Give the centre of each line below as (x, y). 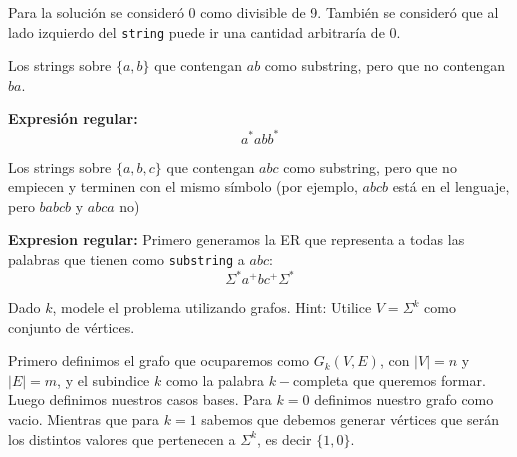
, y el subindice (103, 379)
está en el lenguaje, (451, 186)
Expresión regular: (73, 118)
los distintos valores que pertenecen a (122, 438)
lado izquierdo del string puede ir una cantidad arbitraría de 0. (204, 31)
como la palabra (215, 379)
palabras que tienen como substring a (126, 258)
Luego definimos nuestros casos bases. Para (140, 399)
